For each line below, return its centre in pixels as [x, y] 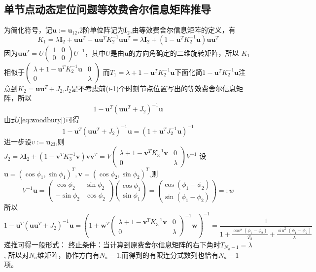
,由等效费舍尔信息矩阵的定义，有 [183, 30]
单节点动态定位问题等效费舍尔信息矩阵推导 [107, 9]
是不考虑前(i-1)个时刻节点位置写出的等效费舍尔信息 [154, 88]
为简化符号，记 [28, 30]
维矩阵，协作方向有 [68, 255]
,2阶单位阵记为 [101, 30]
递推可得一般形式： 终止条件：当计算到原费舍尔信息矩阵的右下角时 [112, 244]
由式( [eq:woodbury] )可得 [42, 119]
